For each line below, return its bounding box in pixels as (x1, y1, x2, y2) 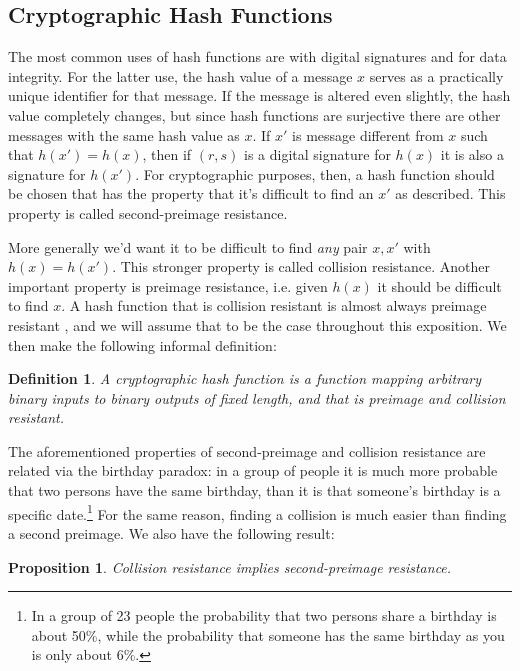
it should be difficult (377, 275, 502, 296)
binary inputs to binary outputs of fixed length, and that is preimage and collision (8, 387, 506, 408)
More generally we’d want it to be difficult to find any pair (8, 236, 368, 257)
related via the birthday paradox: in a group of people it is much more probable (8, 460, 498, 481)
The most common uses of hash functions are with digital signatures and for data (8, 46, 507, 67)
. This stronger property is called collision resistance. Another (112, 256, 491, 277)
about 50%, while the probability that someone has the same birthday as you (31, 624, 505, 645)
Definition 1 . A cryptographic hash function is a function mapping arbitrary (8, 368, 482, 389)
